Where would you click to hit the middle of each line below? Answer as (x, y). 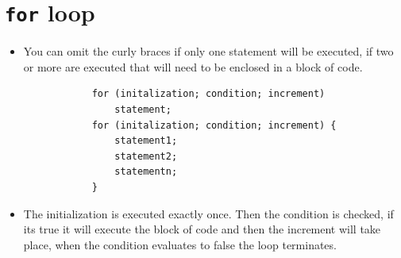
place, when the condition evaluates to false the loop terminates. (180, 244)
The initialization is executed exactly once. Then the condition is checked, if (208, 213)
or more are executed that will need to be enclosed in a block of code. (193, 66)
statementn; (146, 172)
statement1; (146, 141)
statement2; (146, 156)
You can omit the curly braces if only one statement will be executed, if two (208, 51)
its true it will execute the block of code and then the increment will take (202, 229)
